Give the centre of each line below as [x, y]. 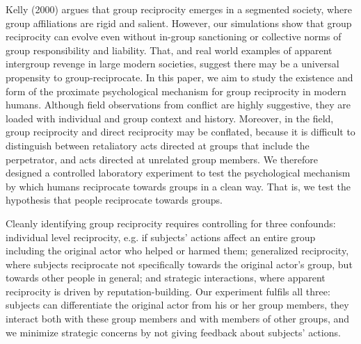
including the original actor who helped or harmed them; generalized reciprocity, [177, 251]
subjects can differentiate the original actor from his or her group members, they [177, 305]
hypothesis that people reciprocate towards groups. [114, 200]
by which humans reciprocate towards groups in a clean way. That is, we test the [178, 186]
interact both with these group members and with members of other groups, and [178, 319]
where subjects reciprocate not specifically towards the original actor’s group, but [179, 264]
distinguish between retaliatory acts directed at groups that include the [158, 145]
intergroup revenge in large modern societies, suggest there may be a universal [173, 64]
